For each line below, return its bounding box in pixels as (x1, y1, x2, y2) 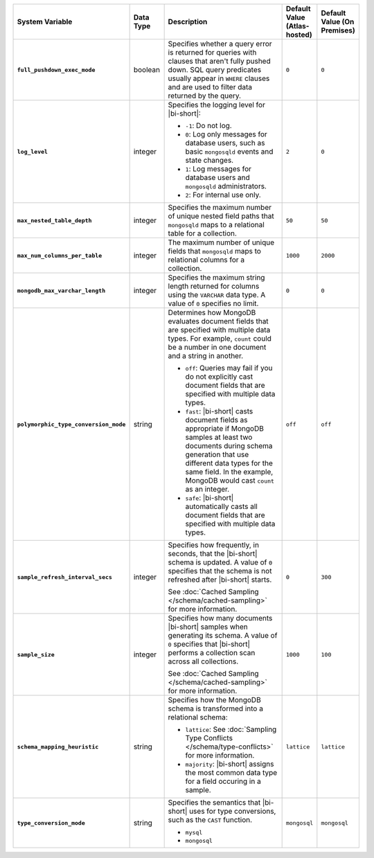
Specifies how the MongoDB (168, 695, 261, 704)
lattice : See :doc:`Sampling (185, 724, 277, 734)
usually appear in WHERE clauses (168, 73, 270, 83)
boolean (133, 65, 161, 74)
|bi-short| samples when (168, 622, 249, 632)
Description (168, 17, 208, 26)
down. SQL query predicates (168, 65, 262, 74)
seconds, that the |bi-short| (168, 549, 258, 558)
